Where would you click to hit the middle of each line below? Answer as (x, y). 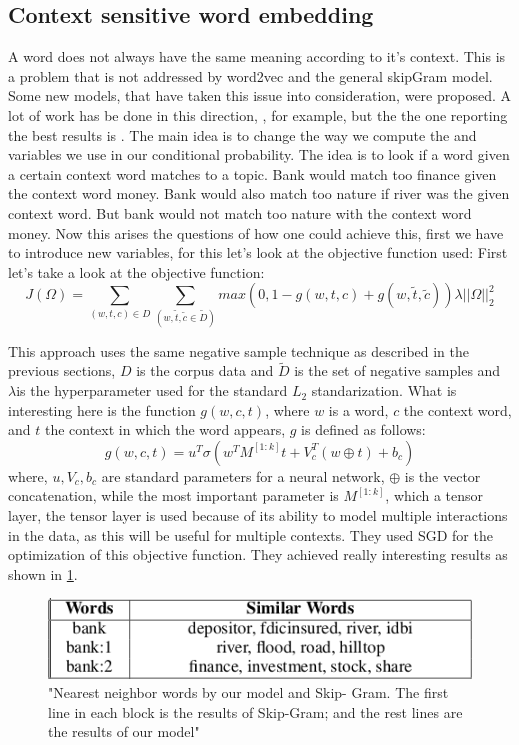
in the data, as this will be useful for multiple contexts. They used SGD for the (250, 534)
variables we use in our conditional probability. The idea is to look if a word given (259, 154)
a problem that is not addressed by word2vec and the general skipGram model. (250, 75)
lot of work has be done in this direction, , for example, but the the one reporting (258, 114)
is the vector (442, 475)
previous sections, (62, 370)
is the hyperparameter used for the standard (152, 390)
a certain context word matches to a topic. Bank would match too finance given (252, 173)
